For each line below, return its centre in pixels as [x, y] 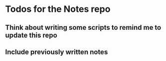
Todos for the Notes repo [58, 9]
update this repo [31, 35]
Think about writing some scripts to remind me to [83, 28]
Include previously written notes [57, 52]
